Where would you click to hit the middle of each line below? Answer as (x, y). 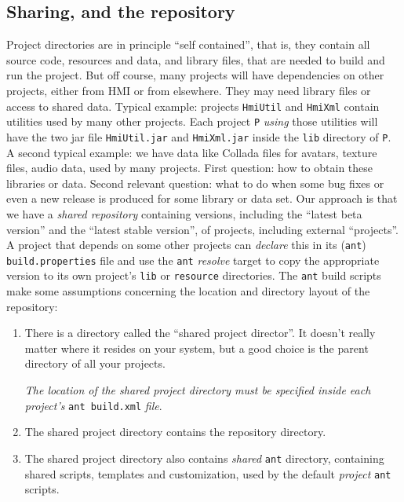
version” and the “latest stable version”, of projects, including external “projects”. (202, 229)
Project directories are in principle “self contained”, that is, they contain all (188, 44)
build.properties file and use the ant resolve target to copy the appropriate (193, 260)
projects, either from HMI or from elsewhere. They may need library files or (189, 90)
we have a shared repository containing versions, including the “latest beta (184, 213)
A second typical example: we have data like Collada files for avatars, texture (192, 152)
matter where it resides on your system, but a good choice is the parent (197, 348)
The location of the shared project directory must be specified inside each (198, 390)
